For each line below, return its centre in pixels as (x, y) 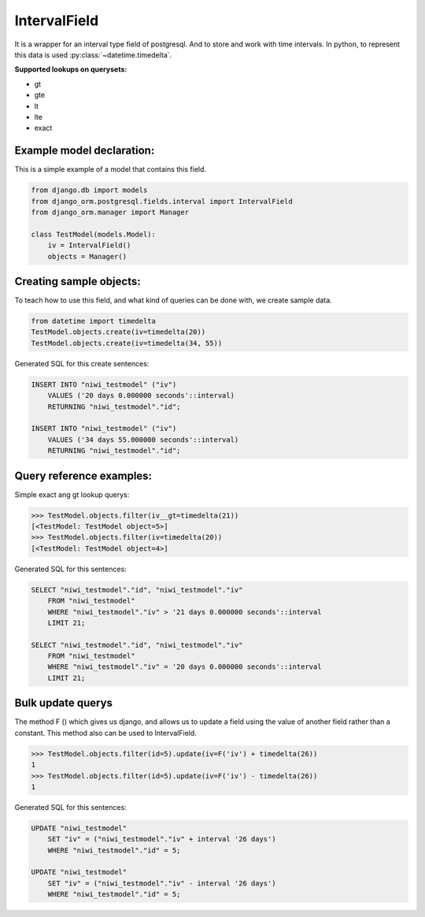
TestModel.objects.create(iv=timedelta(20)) (118, 332)
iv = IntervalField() (89, 245)
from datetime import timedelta (94, 321)
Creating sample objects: (78, 281)
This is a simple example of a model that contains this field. (111, 169)
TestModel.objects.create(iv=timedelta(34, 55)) (127, 343)
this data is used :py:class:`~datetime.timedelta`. (93, 54)
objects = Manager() (87, 256)
